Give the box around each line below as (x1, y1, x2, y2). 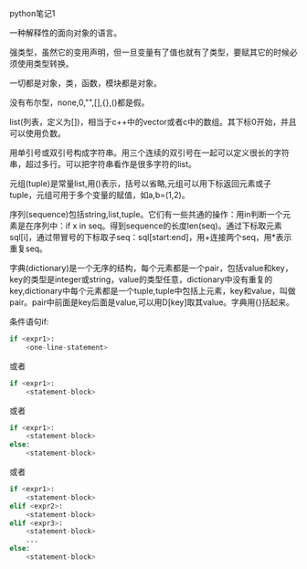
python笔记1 (9, 8, 56, 18)
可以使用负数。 (9, 128, 66, 139)
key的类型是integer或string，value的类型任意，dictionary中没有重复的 (9, 274, 273, 285)
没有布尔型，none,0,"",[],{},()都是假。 (9, 97, 150, 108)
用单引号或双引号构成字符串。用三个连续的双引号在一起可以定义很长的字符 (9, 147, 290, 158)
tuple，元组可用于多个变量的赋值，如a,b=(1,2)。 (9, 190, 190, 200)
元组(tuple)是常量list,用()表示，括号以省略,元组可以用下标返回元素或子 (9, 178, 272, 189)
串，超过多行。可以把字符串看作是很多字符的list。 (9, 159, 196, 169)
